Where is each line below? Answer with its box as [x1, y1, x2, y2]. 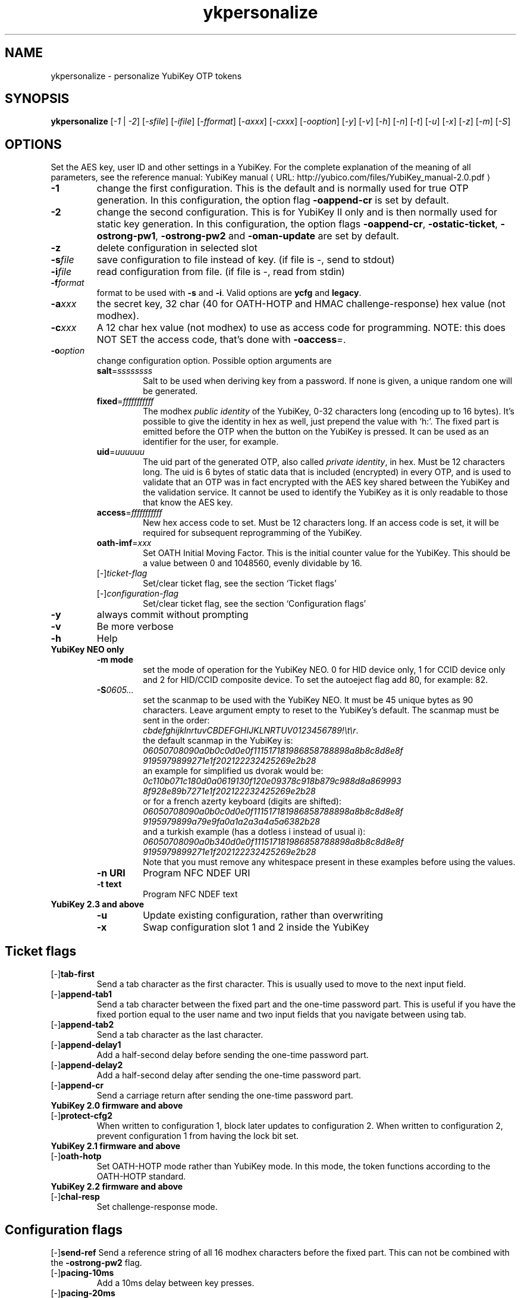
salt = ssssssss [96, 366, 153, 376]
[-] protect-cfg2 [51, 1110, 112, 1121]
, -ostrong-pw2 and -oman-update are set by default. [155, 230, 399, 242]
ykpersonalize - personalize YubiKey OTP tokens [51, 70, 242, 81]
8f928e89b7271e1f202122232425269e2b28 [143, 786, 316, 797]
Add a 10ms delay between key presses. [96, 1277, 255, 1288]
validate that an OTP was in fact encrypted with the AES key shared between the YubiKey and [143, 477, 510, 488]
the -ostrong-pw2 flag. [51, 1257, 142, 1268]
